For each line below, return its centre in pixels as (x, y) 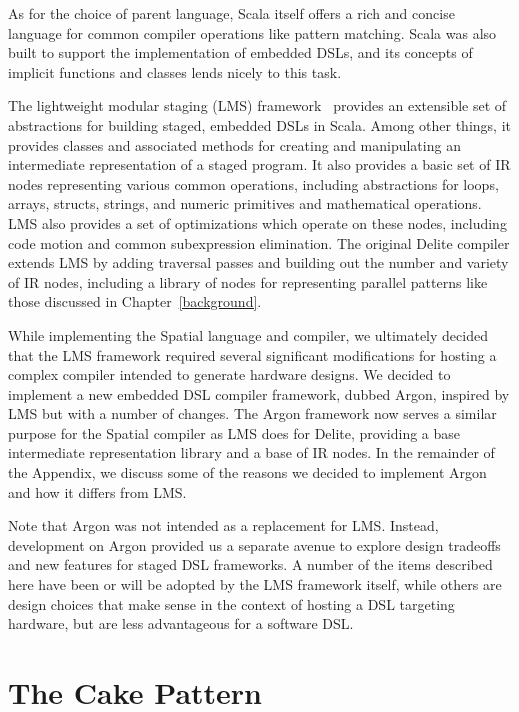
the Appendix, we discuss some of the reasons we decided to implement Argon (247, 472)
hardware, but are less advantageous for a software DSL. (181, 623)
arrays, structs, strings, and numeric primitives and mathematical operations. (245, 203)
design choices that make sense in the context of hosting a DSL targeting (231, 603)
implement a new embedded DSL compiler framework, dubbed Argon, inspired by (259, 393)
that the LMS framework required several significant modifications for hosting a (252, 354)
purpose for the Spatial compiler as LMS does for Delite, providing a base (234, 432)
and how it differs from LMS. (97, 491)
